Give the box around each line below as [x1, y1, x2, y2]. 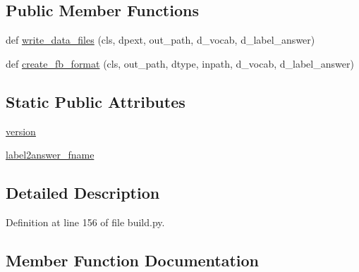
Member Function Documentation [6, 249, 260, 271]
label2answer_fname [6, 147, 95, 162]
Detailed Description [6, 182, 160, 204]
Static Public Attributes [6, 90, 185, 112]
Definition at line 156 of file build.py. [6, 214, 165, 229]
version [6, 123, 36, 138]
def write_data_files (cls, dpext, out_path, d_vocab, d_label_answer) [6, 32, 315, 47]
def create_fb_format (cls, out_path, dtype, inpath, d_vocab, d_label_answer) [6, 56, 354, 70]
